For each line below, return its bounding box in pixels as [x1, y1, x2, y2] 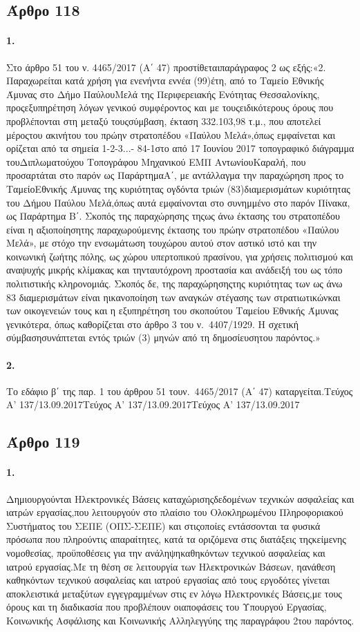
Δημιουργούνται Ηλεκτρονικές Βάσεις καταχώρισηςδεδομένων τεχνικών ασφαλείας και [6, 491, 354, 506]
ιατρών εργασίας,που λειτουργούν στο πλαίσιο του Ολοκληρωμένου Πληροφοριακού [6, 505, 343, 519]
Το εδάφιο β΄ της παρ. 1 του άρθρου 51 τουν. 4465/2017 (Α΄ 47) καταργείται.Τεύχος [6, 383, 353, 398]
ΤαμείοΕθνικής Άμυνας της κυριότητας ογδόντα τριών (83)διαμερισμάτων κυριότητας [6, 181, 350, 195]
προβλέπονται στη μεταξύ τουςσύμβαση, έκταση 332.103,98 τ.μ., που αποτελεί [6, 113, 321, 128]
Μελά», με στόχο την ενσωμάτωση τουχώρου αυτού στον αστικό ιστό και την [6, 236, 317, 250]
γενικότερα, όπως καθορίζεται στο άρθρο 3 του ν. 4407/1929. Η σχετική [6, 316, 299, 331]
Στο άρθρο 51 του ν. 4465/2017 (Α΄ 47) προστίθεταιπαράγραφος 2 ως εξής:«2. [6, 59, 326, 74]
